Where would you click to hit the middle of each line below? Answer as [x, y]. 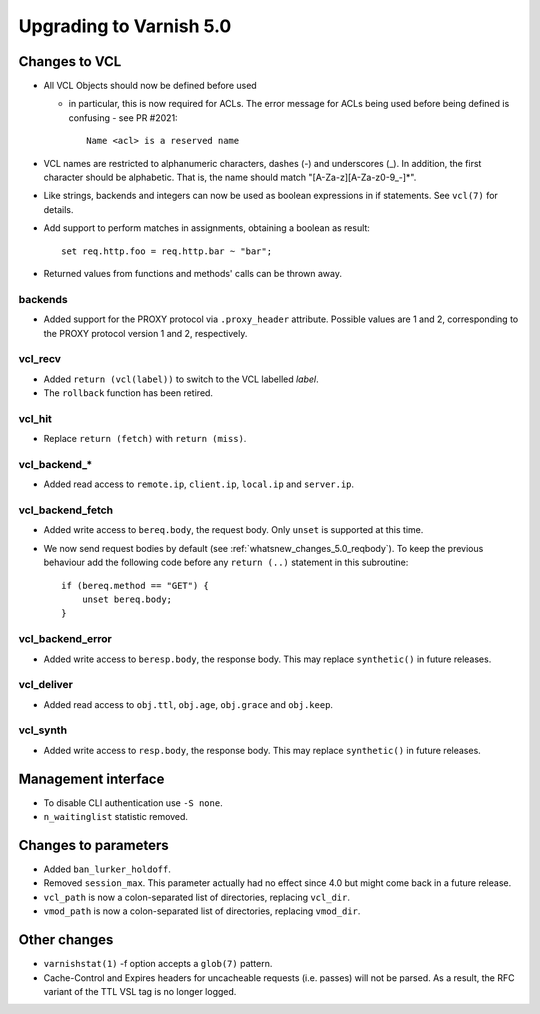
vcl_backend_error [65, 639]
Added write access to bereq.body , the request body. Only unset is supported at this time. [233, 530]
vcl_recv [40, 359]
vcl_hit [35, 418]
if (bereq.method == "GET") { [135, 585]
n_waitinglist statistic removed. [116, 817]
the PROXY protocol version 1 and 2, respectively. [145, 333]
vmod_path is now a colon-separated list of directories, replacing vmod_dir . [202, 911]
